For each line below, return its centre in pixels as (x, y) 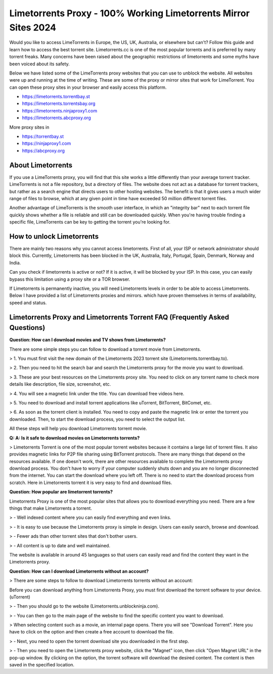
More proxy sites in (29, 127)
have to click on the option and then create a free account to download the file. (92, 632)
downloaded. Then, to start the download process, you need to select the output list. (97, 419)
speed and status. (28, 303)
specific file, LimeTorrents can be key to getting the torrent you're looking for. (90, 222)
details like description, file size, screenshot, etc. (60, 384)
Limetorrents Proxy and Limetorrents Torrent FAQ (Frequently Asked (119, 317)
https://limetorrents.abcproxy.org (56, 118)
